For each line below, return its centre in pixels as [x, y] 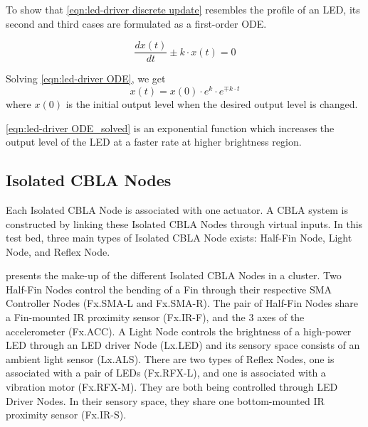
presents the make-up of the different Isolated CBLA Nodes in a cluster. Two [174, 275]
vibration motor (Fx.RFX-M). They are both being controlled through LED [172, 387]
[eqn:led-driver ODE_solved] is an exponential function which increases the [170, 128]
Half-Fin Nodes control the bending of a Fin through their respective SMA [169, 289]
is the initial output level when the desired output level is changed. [212, 103]
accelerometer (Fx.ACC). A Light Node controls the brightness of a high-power [179, 331]
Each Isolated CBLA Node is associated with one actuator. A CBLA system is [177, 209]
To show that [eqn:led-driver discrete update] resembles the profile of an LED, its [183, 9]
